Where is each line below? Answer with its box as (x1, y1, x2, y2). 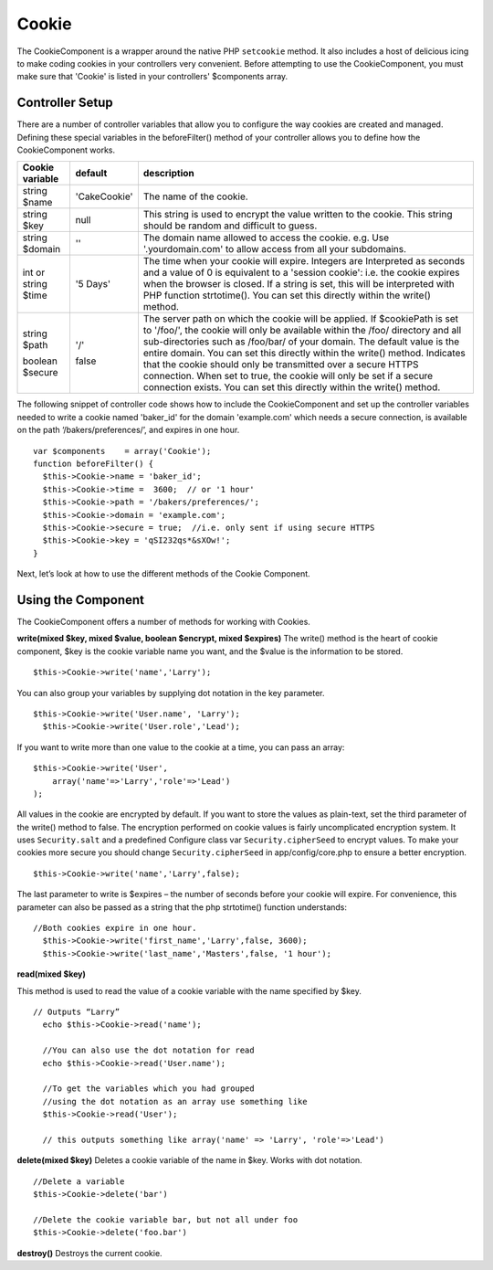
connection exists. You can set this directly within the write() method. (142, 381, 441, 394)
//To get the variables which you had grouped (42, 1084, 255, 1094)
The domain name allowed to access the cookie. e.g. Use (142, 231, 390, 244)
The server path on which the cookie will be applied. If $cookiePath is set (142, 312, 458, 325)
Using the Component (16, 592, 145, 608)
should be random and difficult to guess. (142, 219, 318, 232)
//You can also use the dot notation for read (42, 1045, 255, 1055)
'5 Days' (75, 278, 111, 291)
